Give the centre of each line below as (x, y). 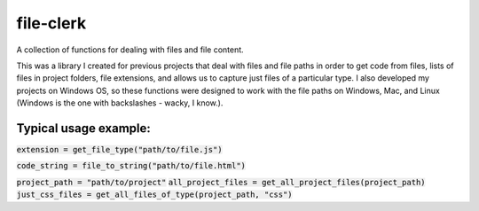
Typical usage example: (83, 128)
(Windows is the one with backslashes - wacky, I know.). (120, 103)
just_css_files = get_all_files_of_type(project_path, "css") (154, 195)
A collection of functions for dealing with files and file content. (130, 50)
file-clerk (51, 23)
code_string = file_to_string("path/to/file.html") (131, 166)
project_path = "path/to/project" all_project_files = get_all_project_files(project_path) (221, 182)
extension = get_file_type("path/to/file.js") (119, 150)
